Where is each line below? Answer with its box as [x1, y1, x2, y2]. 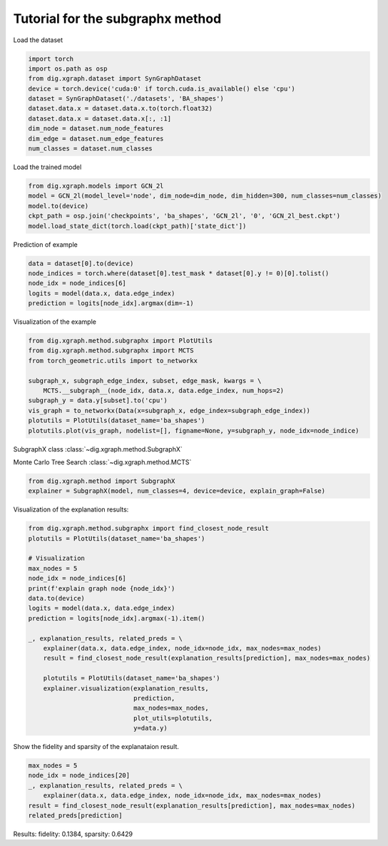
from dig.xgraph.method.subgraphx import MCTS [28, 347, 194, 355]
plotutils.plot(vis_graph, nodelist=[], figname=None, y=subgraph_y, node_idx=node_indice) [28, 427, 359, 434]
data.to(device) [28, 594, 86, 603]
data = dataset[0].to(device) [28, 259, 134, 267]
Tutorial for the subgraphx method [13, 11, 222, 26]
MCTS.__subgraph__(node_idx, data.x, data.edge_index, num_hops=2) [43, 387, 285, 395]
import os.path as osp [28, 64, 108, 73]
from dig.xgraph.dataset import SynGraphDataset [28, 75, 202, 83]
